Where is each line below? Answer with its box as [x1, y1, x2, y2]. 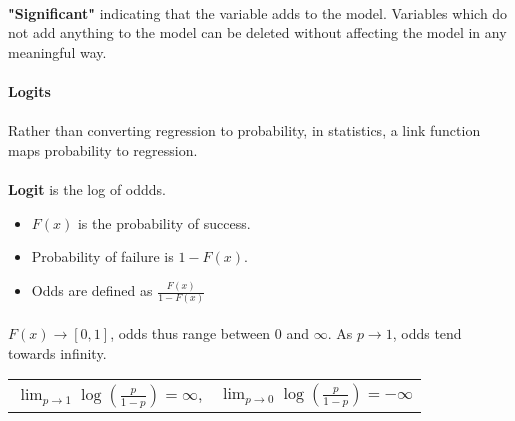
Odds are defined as [31, 280, 153, 301]
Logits [8, 80, 51, 101]
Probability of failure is [31, 246, 174, 267]
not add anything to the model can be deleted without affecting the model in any [8, 22, 507, 43]
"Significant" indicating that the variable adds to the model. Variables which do [8, 2, 508, 23]
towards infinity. [8, 342, 107, 363]
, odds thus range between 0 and [110, 322, 310, 343]
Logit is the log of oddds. [8, 178, 167, 199]
